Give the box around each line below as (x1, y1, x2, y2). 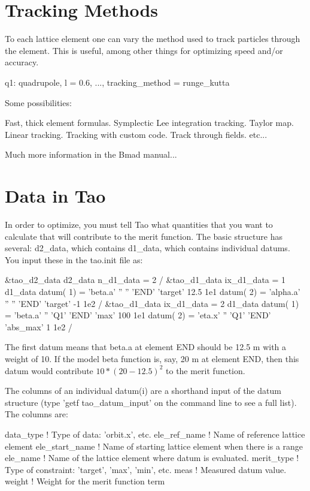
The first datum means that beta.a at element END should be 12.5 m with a (5, 341, 287, 353)
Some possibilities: (5, 96, 72, 109)
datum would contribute (5, 364, 93, 376)
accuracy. (5, 56, 39, 68)
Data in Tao (5, 183, 106, 208)
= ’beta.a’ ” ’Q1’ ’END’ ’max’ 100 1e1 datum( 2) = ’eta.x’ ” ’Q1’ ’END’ (5, 309, 271, 321)
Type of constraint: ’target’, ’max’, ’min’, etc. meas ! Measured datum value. (5, 463, 287, 475)
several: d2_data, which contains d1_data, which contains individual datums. (5, 242, 290, 254)
